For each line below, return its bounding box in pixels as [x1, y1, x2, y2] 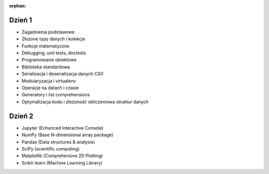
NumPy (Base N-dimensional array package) [21, 132, 114, 138]
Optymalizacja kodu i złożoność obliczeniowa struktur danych [21, 99, 149, 105]
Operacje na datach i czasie [21, 85, 79, 91]
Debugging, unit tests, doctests [21, 50, 86, 56]
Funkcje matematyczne [21, 43, 70, 49]
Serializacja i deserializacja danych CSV [21, 71, 104, 77]
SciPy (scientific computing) [21, 146, 80, 152]
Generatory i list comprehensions [21, 92, 90, 98]
